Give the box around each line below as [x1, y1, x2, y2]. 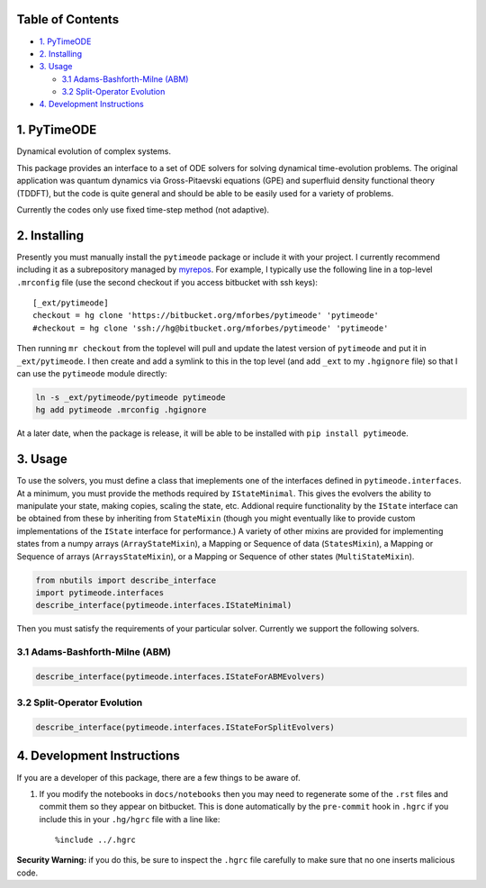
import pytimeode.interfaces [35, 587, 165, 598]
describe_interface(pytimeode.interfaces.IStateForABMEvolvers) [35, 671, 326, 682]
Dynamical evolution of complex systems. [16, 146, 171, 157]
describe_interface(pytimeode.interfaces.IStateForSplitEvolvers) [35, 722, 335, 733]
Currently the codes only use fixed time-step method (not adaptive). [16, 204, 270, 215]
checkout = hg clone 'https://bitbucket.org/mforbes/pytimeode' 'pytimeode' [32, 311, 380, 321]
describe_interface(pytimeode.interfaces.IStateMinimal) [35, 600, 292, 611]
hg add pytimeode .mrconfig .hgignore [35, 405, 207, 415]
